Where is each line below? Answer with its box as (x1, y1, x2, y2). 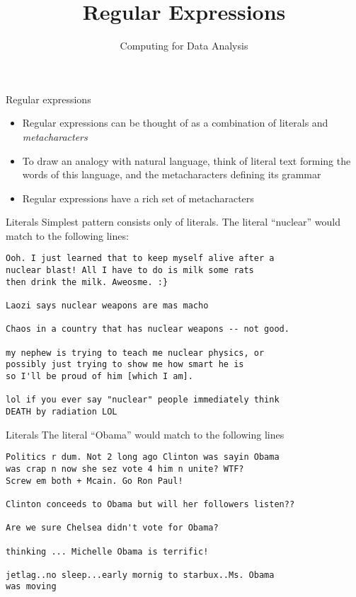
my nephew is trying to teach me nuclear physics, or (6, 347, 265, 358)
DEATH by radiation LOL (6, 407, 117, 417)
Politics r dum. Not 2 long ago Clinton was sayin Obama (6, 452, 280, 463)
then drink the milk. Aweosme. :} (6, 277, 168, 287)
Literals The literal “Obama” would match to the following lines (6, 427, 285, 441)
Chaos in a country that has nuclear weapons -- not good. (6, 324, 289, 335)
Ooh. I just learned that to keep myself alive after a (6, 253, 275, 264)
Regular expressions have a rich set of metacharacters (22, 190, 254, 205)
